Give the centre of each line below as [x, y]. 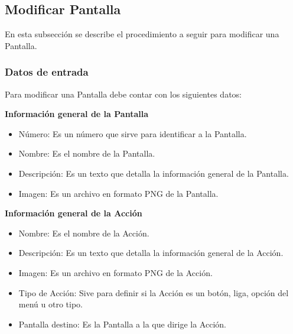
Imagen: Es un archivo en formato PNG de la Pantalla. [118, 193]
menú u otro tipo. [51, 304]
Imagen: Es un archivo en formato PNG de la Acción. [115, 272]
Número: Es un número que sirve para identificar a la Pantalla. [133, 133]
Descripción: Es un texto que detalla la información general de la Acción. [151, 253]
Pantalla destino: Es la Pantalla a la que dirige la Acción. [122, 324]
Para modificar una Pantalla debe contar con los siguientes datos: [123, 94]
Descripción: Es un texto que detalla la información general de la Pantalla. [154, 173]
